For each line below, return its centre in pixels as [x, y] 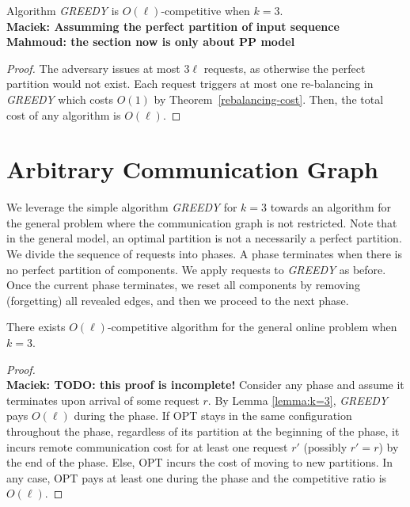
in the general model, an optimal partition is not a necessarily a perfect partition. [204, 238]
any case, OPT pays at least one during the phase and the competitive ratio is [197, 477]
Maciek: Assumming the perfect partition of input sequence [173, 26]
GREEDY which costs [60, 99]
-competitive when [205, 10]
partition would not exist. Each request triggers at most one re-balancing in [190, 84]
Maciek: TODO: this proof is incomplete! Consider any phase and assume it [205, 385]
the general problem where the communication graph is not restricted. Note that [202, 222]
